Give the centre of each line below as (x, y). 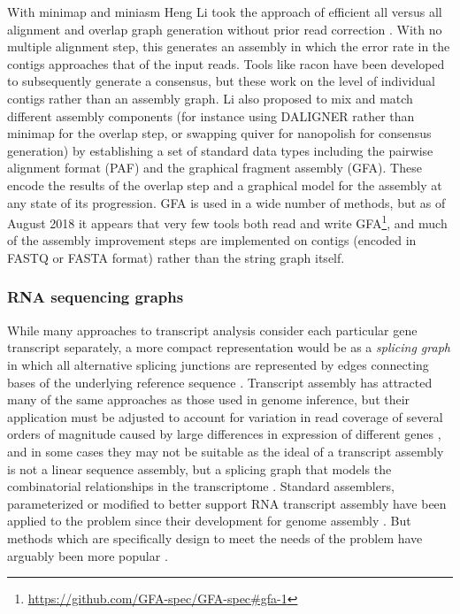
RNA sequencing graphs (96, 297)
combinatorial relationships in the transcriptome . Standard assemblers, (201, 486)
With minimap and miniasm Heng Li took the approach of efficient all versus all (225, 12)
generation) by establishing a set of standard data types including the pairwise (220, 150)
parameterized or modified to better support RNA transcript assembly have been (227, 503)
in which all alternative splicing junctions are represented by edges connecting (218, 364)
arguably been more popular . (88, 555)
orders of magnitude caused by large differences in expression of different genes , (224, 434)
